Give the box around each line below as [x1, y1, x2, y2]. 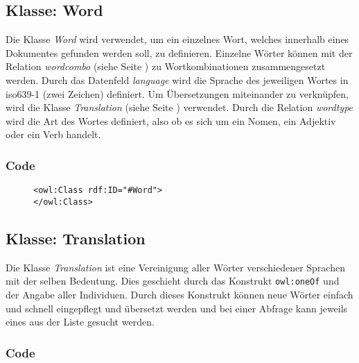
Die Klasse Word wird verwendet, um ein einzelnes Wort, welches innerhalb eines [6, 32, 349, 47]
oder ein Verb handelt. [6, 127, 101, 142]
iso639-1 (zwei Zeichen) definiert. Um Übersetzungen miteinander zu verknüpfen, [6, 86, 349, 101]
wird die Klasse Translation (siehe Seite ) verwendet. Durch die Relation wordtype [6, 100, 353, 115]
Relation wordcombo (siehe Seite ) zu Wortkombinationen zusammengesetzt [6, 59, 326, 74]
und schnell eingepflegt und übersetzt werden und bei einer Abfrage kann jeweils [6, 301, 348, 315]
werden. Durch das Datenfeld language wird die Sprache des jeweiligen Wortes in [6, 72, 349, 87]
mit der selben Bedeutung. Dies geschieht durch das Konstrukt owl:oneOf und [6, 273, 340, 288]
